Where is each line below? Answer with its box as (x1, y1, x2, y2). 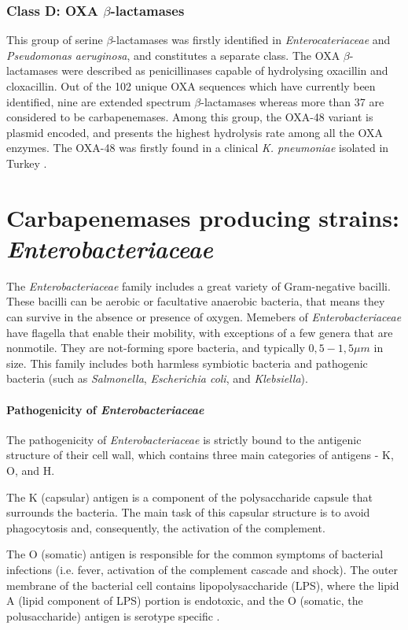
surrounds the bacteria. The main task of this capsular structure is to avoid (6, 504, 370, 521)
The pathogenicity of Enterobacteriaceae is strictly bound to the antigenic (6, 431, 362, 447)
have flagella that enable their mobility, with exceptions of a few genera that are (6, 324, 393, 340)
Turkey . (6, 154, 47, 171)
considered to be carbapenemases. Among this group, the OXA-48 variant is (6, 109, 373, 125)
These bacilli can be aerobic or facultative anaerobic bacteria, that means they (6, 293, 385, 309)
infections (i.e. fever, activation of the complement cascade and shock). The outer (6, 561, 399, 577)
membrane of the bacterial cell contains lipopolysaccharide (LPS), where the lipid (6, 576, 399, 593)
